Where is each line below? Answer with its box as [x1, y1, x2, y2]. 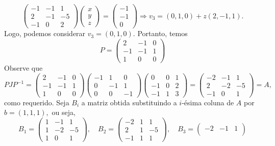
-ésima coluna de [182, 97, 234, 107]
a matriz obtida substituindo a [81, 97, 177, 107]
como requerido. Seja [4, 97, 69, 107]
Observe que [4, 62, 43, 73]
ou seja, [52, 107, 76, 118]
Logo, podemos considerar [4, 28, 86, 39]
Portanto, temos [137, 28, 188, 39]
